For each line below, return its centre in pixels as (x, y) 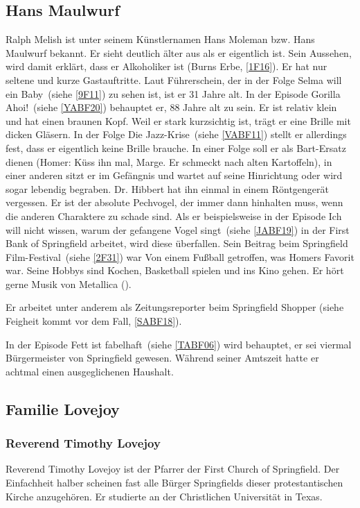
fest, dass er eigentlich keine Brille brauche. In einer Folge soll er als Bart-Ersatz (176, 147)
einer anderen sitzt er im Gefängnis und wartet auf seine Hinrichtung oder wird (174, 175)
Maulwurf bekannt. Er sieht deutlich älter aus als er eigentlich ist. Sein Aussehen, (179, 52)
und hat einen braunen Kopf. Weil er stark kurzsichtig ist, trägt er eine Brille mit (178, 120)
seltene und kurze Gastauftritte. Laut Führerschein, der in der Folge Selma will (174, 79)
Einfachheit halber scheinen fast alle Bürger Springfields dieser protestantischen (174, 483)
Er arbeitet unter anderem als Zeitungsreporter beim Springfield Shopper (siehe (175, 307)
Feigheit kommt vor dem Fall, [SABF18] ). (94, 321)
